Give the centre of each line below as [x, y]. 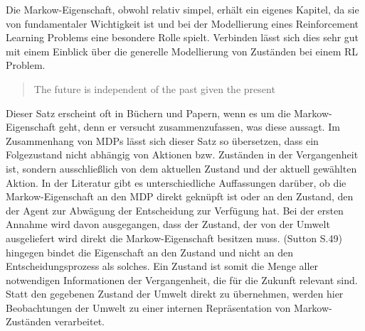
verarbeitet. [80, 321]
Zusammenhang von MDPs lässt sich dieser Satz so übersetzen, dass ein [162, 140]
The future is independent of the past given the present [154, 88]
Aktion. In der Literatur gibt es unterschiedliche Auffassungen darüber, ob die [176, 182]
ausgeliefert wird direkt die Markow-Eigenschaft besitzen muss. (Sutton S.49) [174, 238]
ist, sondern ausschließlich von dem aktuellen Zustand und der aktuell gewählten [181, 168]
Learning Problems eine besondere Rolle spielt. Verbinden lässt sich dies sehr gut [182, 37]
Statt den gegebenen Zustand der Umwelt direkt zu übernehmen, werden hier [175, 294]
